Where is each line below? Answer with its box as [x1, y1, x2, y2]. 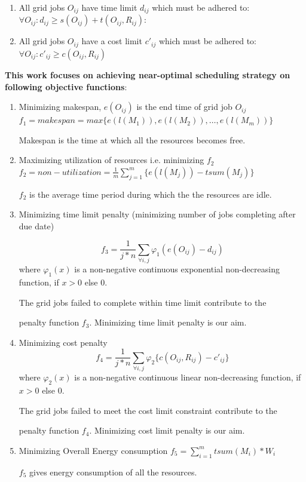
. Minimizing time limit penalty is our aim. [89, 316, 247, 329]
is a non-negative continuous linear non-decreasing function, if [74, 371, 301, 383]
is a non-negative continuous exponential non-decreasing [74, 263, 280, 275]
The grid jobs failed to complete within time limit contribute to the [19, 296, 267, 308]
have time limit [81, 1, 137, 13]
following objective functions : [5, 80, 127, 93]
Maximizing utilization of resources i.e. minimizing [19, 153, 204, 166]
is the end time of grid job [136, 100, 232, 113]
